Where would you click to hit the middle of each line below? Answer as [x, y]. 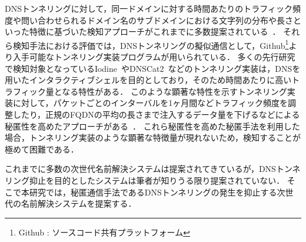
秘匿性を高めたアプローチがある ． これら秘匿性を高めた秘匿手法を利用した [152, 126]
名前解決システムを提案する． [79, 203]
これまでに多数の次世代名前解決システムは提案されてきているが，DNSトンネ [153, 169]
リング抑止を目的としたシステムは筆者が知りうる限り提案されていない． [145, 180]
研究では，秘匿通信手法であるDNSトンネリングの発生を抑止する [153, 192]
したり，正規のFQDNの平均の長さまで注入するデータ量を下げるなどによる [156, 114]
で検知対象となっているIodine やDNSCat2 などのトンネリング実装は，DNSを [153, 68]
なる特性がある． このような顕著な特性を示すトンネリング [174, 91]
